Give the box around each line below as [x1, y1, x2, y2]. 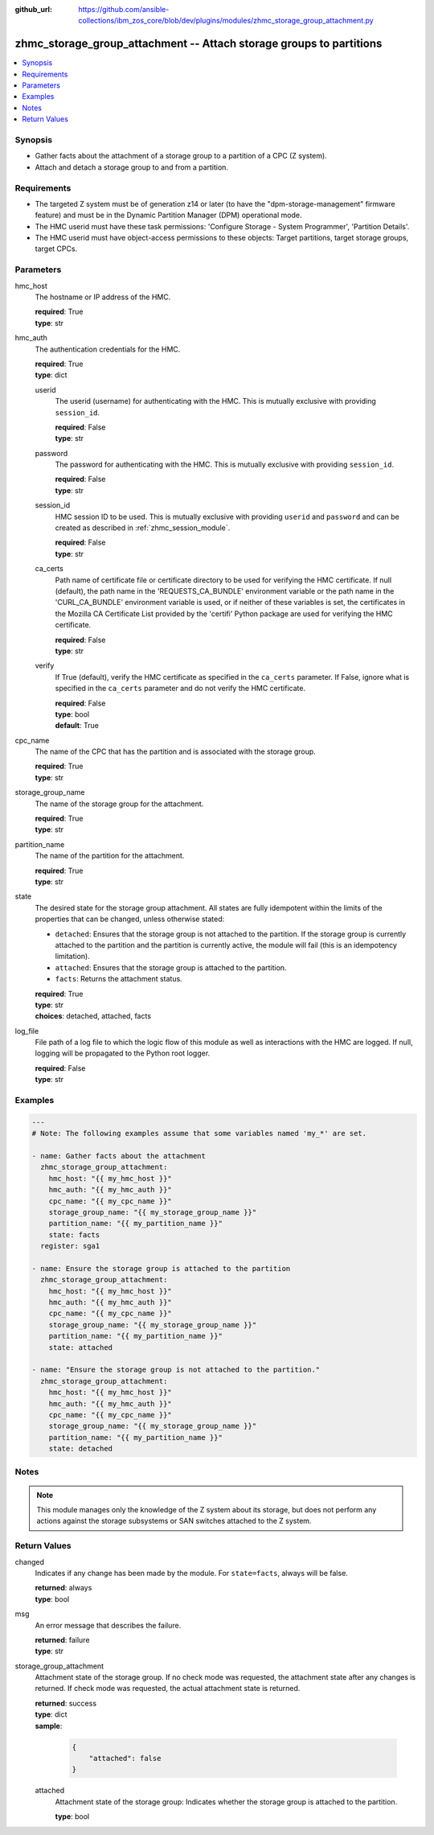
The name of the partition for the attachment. [35, 851, 185, 861]
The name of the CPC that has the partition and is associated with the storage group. [35, 747, 317, 756]
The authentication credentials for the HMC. [35, 344, 181, 354]
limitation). [55, 952, 90, 961]
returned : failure [35, 1635, 90, 1644]
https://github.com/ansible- [78, 5, 170, 14]
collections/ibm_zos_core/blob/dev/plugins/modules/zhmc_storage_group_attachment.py [78, 16, 374, 26]
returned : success [35, 1698, 96, 1708]
